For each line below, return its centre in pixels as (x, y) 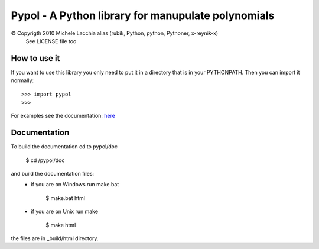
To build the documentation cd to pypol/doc (64, 147)
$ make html (61, 225)
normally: (22, 80)
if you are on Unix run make (65, 211)
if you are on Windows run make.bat (75, 185)
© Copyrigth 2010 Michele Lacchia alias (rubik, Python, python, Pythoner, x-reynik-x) (115, 33)
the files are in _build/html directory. (55, 238)
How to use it (35, 58)
